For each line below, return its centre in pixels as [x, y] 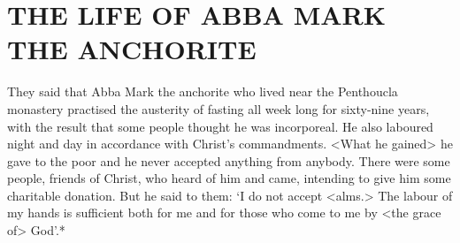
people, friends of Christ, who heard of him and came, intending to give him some [229, 178]
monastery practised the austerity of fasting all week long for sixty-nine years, [218, 108]
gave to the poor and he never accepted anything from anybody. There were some [229, 160]
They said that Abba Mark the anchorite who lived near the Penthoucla [203, 91]
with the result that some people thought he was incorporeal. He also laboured [220, 126]
